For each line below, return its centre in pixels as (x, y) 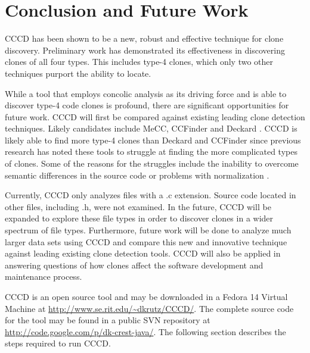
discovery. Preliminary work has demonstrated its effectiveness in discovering (145, 50)
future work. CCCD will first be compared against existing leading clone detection (155, 116)
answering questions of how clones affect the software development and (134, 265)
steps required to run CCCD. (58, 343)
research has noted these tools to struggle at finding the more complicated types (151, 151)
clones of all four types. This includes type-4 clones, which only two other (139, 62)
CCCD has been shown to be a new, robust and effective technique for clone (144, 38)
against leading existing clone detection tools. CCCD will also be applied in (143, 253)
